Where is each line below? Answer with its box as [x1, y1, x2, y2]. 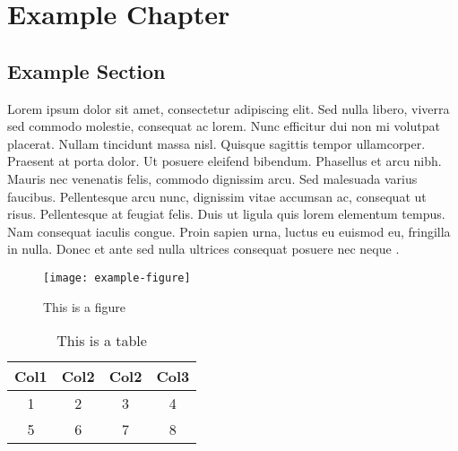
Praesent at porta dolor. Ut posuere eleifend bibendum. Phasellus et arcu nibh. [7, 152, 442, 170]
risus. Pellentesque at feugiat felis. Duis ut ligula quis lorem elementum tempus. [7, 204, 445, 223]
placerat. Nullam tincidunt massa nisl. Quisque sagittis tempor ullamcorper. [7, 134, 426, 152]
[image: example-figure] [43, 271, 191, 284]
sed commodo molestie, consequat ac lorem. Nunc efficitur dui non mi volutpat [7, 117, 440, 135]
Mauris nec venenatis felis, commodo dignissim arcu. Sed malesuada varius [7, 169, 418, 187]
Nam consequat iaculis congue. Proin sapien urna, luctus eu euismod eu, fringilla [7, 221, 451, 240]
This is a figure [43, 297, 125, 316]
